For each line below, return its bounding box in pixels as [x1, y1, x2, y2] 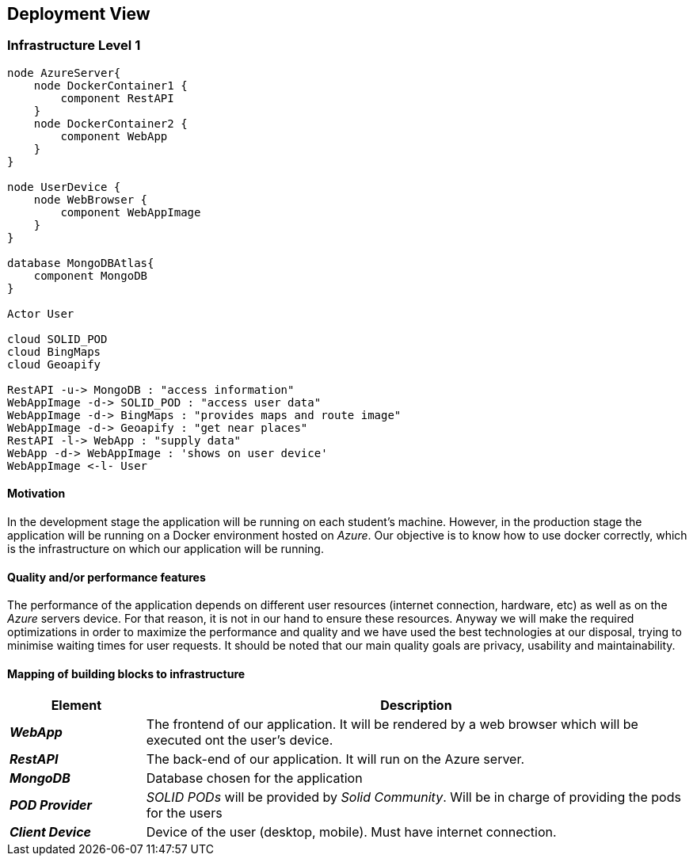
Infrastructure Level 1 [7, 37, 141, 54]
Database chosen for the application [146, 770, 363, 787]
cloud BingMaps [7, 345, 101, 358]
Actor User [7, 307, 74, 320]
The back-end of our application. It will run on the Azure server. [146, 751, 525, 768]
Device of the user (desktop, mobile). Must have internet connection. [146, 824, 557, 841]
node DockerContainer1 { [33, 78, 188, 92]
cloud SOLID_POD [7, 332, 108, 345]
